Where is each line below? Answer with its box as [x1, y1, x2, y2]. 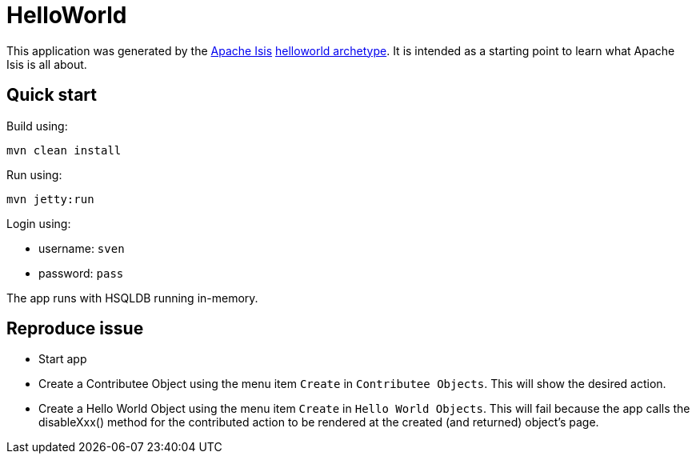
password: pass [38, 266, 124, 280]
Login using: [6, 216, 71, 230]
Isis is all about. [6, 57, 87, 71]
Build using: [6, 118, 68, 133]
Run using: [6, 167, 62, 182]
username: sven [38, 241, 125, 255]
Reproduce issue [6, 318, 144, 339]
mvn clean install [6, 143, 122, 157]
